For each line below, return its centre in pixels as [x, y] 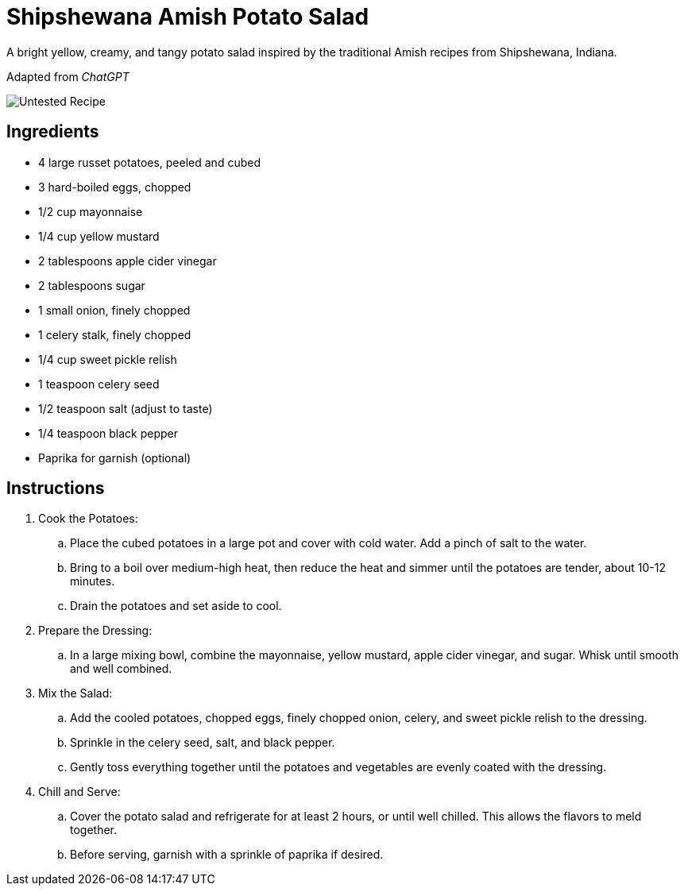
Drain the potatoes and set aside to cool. [176, 606]
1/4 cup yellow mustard [99, 236]
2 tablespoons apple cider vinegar [128, 261]
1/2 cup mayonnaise [91, 211]
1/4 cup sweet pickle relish [108, 359]
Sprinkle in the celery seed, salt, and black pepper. [203, 743]
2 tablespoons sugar [92, 285]
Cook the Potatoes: [88, 519]
